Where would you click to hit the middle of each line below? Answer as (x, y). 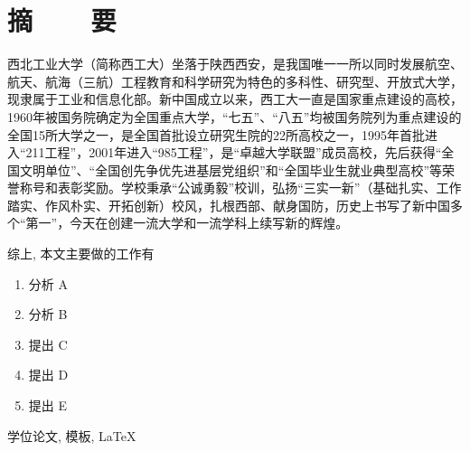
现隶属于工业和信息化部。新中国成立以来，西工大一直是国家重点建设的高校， (235, 99)
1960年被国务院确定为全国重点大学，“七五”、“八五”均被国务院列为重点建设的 (235, 116)
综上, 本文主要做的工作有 (81, 254)
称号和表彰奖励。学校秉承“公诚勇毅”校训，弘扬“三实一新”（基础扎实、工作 (240, 188)
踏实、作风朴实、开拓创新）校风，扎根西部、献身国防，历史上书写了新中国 (229, 205)
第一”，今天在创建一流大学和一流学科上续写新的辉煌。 (187, 223)
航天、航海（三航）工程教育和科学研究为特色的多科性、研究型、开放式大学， (235, 81)
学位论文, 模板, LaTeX (72, 435)
